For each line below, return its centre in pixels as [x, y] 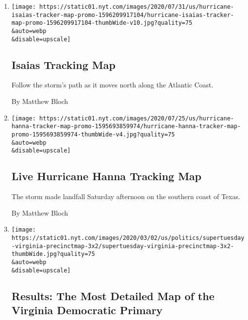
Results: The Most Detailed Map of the [113, 295]
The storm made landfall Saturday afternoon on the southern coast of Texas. [126, 196]
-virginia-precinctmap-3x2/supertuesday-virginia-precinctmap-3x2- [123, 246]
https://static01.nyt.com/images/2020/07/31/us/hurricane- [137, 7]
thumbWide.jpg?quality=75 [53, 254]
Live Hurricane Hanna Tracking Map [107, 176]
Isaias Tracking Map [63, 64]
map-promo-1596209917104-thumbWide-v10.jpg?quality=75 [102, 23]
